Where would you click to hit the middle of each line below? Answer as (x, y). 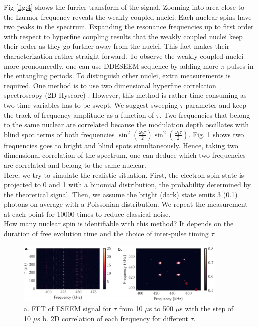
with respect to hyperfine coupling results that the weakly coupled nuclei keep (123, 36)
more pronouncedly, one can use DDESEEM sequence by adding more (111, 65)
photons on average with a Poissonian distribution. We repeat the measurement (126, 204)
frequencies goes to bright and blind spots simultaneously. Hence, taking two (121, 145)
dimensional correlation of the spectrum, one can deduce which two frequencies (125, 155)
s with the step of (207, 309)
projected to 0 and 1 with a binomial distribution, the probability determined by (128, 185)
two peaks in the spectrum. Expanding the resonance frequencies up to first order (129, 26)
